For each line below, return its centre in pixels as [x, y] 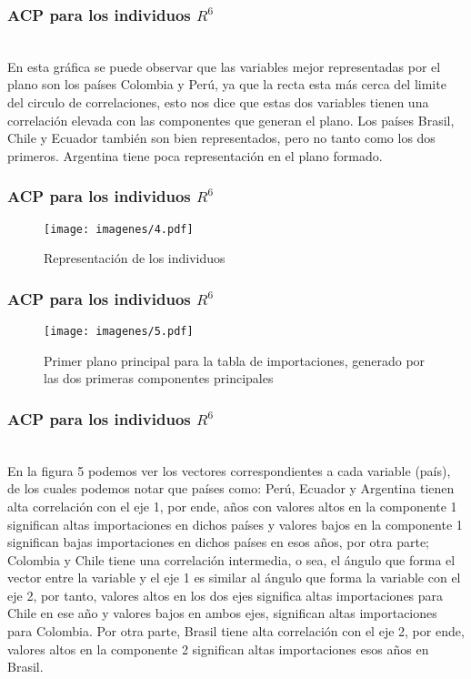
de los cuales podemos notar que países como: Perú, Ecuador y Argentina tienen [231, 488]
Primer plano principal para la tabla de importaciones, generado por [235, 360]
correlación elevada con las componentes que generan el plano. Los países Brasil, [231, 120]
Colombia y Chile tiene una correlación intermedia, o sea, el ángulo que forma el [231, 559]
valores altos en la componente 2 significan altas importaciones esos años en [218, 649]
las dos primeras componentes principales [159, 378]
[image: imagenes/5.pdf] [119, 332]
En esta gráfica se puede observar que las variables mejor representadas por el [224, 66]
